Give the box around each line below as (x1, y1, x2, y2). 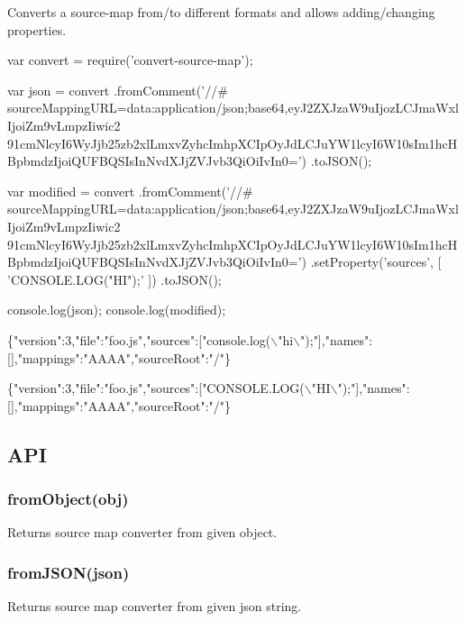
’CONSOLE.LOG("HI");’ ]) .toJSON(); (7, 269, 222, 288)
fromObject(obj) (7, 487, 129, 509)
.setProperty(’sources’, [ (310, 252, 442, 271)
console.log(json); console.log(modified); (7, 300, 226, 319)
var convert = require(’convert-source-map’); (7, 50, 253, 69)
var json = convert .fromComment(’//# (7, 80, 228, 99)
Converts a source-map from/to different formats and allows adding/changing (7, 3, 435, 21)
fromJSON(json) (7, 561, 130, 583)
